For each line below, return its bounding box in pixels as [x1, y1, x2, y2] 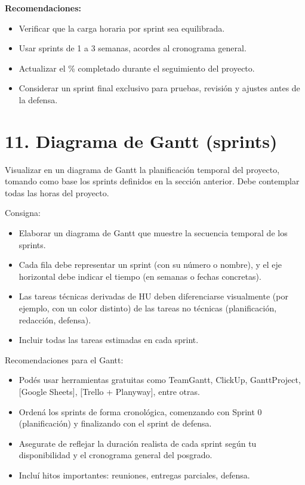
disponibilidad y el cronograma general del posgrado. [19, 449, 212, 461]
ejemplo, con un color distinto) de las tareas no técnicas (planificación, [19, 302, 277, 314]
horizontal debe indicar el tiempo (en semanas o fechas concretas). [19, 270, 261, 282]
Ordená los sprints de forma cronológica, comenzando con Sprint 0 [19, 405, 262, 418]
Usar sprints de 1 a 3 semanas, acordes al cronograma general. [19, 42, 247, 54]
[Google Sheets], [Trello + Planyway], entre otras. [19, 385, 200, 397]
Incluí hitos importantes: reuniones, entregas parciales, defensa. [19, 468, 250, 481]
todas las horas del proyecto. [5, 186, 109, 199]
